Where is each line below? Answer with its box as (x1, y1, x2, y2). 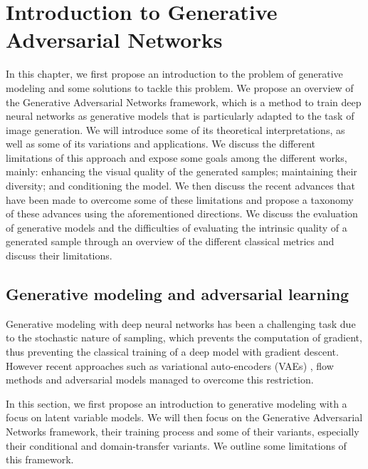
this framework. (6, 452, 74, 467)
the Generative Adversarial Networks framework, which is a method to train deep (6, 94, 362, 109)
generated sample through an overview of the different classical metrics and (6, 234, 335, 249)
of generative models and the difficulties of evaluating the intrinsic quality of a (6, 220, 347, 234)
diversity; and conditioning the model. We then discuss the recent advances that (6, 178, 355, 193)
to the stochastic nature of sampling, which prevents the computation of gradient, (6, 330, 362, 345)
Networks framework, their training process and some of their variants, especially (6, 423, 359, 438)
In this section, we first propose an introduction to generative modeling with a (6, 396, 347, 411)
